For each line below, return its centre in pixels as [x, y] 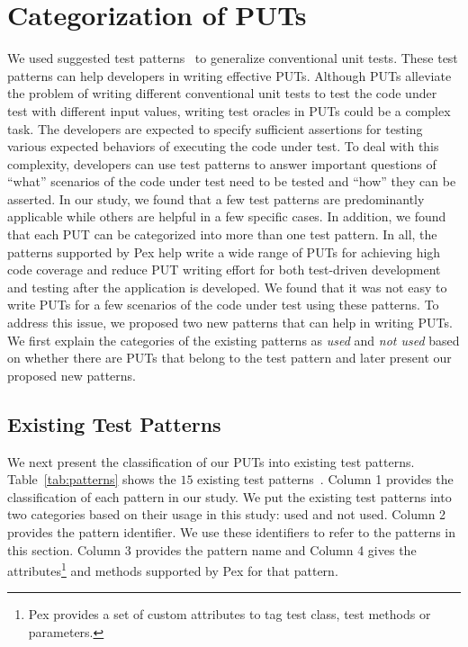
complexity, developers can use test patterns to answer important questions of [222, 163]
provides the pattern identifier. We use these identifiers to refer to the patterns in [232, 531]
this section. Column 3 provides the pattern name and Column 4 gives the [212, 549]
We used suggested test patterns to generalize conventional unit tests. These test [233, 58]
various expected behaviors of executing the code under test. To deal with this [223, 146]
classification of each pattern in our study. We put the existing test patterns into [229, 496]
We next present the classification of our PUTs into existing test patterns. [211, 461]
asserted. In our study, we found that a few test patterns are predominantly [216, 198]
